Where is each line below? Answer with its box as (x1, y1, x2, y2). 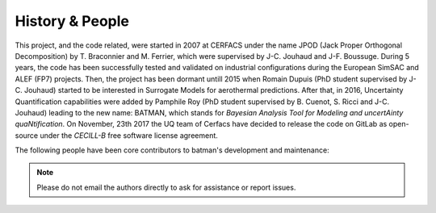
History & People (15, 12, 129, 30)
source (15, 130, 39, 140)
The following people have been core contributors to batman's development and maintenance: (15, 145, 330, 155)
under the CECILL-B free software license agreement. (40, 130, 218, 140)
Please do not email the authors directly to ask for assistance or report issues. (36, 182, 296, 192)
